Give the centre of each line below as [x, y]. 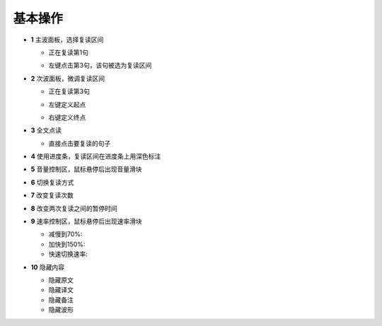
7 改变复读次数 [52, 195]
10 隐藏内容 [48, 267]
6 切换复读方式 [52, 182]
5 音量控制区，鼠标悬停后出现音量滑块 [86, 169]
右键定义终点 [67, 117]
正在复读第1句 [68, 52]
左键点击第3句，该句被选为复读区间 [100, 65]
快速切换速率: [68, 254]
